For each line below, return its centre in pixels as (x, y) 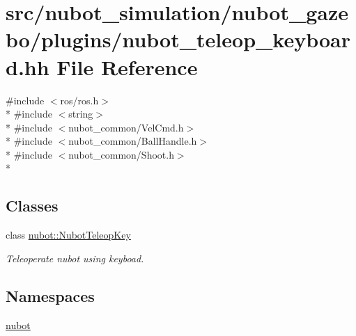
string (81, 114)
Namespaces (50, 295)
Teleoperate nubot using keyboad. (75, 258)
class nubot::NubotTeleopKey (68, 235)
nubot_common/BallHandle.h (133, 141)
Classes (32, 206)
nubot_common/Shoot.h (121, 154)
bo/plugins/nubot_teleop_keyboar (178, 39)
